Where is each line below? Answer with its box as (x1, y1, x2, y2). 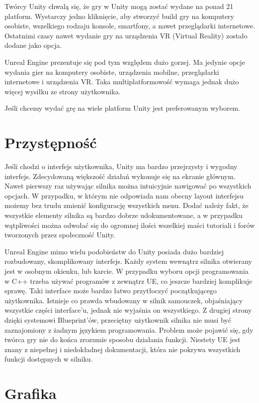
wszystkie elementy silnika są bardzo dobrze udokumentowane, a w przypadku (4, 210, 243, 220)
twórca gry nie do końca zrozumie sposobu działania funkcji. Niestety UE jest (4, 334, 241, 345)
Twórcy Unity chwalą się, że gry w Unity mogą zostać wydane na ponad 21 (4, 1, 234, 11)
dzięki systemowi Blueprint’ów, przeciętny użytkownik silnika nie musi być (4, 314, 231, 325)
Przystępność (4, 132, 97, 153)
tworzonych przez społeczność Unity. (4, 229, 115, 240)
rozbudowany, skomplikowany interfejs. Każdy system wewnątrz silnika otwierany (4, 256, 252, 266)
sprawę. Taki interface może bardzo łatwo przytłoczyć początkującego (4, 285, 217, 296)
